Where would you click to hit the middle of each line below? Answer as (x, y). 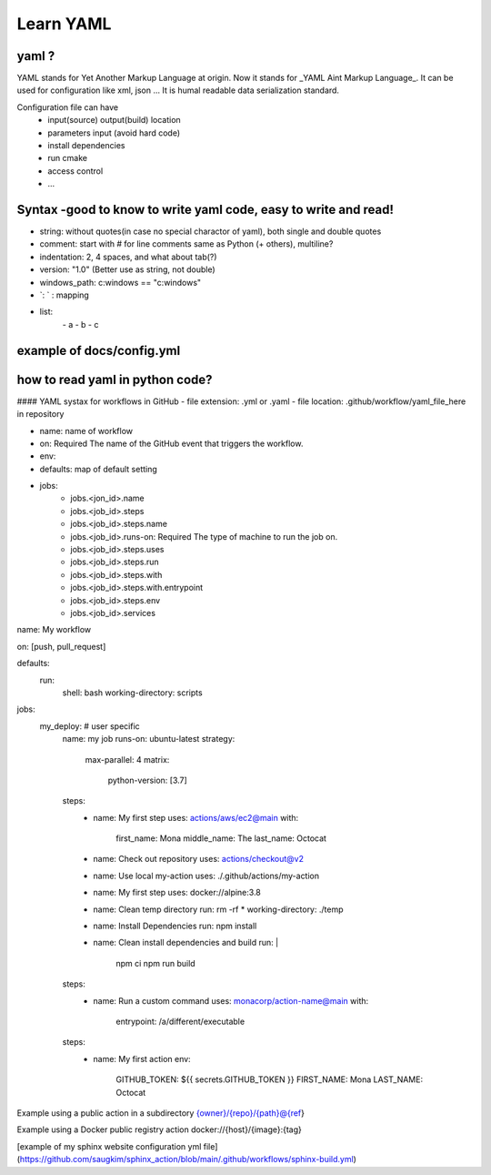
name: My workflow (54, 630)
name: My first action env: (142, 1059)
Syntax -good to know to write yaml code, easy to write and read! (205, 210)
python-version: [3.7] (148, 780)
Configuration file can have (67, 107)
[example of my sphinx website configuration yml (109, 1146)
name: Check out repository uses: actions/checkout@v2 (199, 859)
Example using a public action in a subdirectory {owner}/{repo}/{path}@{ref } (160, 1113)
